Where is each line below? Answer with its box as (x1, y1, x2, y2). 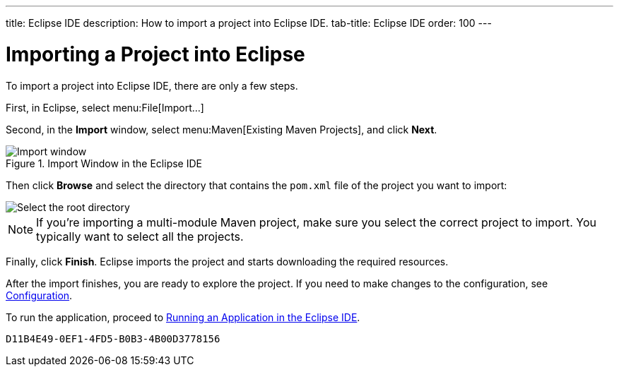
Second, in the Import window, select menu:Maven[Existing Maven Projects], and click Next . (6, 123, 437, 136)
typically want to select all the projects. (36, 229, 244, 244)
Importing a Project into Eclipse (6, 42, 305, 66)
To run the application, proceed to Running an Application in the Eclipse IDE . (6, 311, 360, 323)
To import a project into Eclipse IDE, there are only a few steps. (6, 79, 298, 92)
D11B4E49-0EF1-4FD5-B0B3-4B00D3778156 (6, 332, 220, 344)
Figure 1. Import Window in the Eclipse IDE (6, 157, 202, 169)
